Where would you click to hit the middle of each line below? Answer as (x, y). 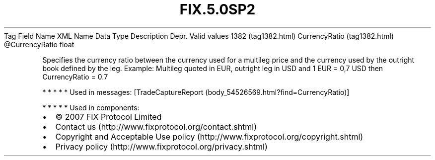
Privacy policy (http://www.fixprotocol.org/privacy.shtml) (161, 146)
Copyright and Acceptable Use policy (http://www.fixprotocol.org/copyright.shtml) (209, 136)
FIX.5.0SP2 (217, 9)
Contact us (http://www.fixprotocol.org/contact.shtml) (156, 126)
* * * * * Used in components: (91, 107)
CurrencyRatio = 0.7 (75, 77)
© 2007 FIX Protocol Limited (109, 117)
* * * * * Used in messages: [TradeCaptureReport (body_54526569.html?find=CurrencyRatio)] (196, 92)
